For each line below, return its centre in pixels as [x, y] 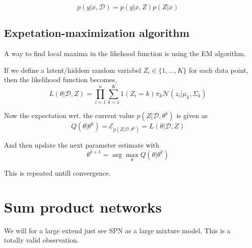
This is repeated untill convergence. [57, 173]
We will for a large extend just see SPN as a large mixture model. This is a [117, 230]
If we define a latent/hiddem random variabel [73, 70]
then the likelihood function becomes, [61, 79]
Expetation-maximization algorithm [97, 33]
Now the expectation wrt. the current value [69, 115]
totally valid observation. [42, 240]
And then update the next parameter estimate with [82, 145]
